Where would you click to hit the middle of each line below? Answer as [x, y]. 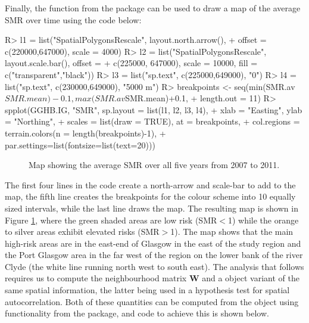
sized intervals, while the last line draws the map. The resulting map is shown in [152, 208]
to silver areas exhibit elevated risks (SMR [82, 232]
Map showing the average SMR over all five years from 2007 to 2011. [154, 165]
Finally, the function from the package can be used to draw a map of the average [153, 8]
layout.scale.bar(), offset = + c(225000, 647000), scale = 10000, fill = [131, 63]
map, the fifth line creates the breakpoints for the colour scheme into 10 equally [150, 196]
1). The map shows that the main [232, 232]
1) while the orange [263, 220]
